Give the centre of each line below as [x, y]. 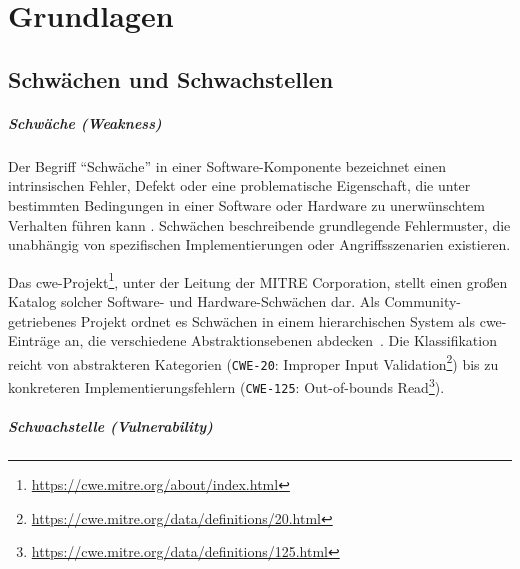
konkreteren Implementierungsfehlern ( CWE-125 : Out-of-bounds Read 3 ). [226, 385]
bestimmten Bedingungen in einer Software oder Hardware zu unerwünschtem [246, 204]
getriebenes [42, 320]
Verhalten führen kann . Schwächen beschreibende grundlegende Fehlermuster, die [259, 224]
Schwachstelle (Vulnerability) [110, 425]
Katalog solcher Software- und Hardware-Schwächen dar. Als [194, 300]
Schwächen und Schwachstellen [171, 78]
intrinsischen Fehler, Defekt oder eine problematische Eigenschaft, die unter [239, 185]
